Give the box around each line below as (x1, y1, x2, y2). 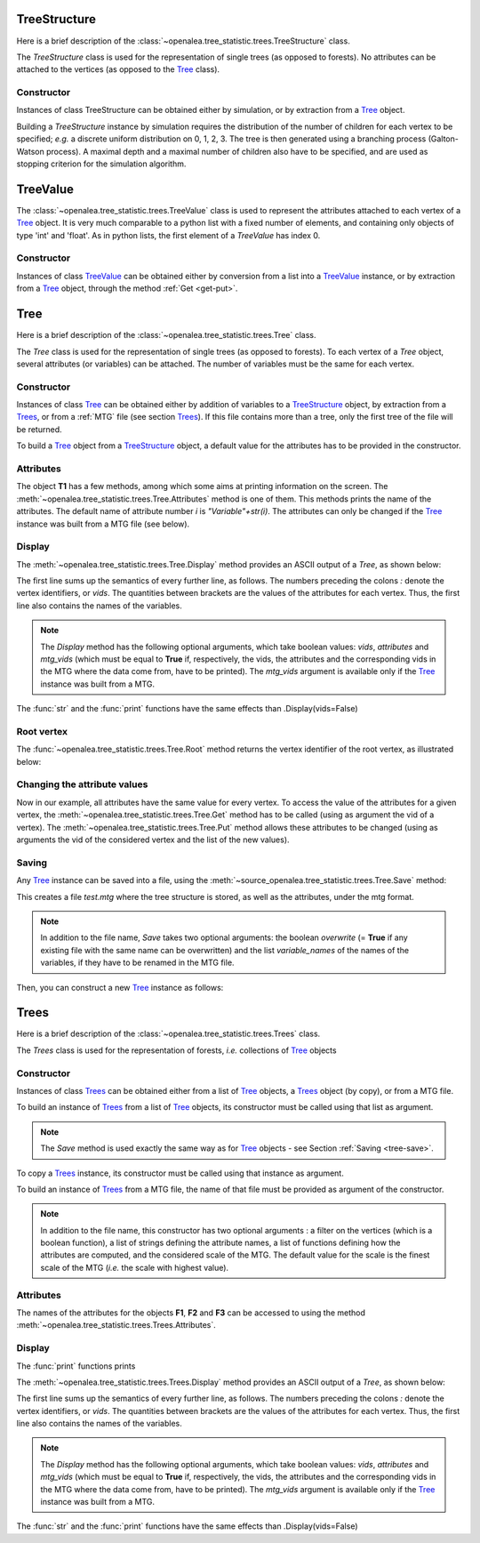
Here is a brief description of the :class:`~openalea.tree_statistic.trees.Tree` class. (16, 330, 316, 341)
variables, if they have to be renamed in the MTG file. (40, 957, 235, 968)
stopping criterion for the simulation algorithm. (16, 158, 187, 169)
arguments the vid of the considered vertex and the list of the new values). (16, 834, 290, 845)
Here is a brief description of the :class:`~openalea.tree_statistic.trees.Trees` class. (16, 1028, 321, 1040)
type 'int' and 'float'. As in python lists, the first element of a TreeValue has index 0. (16, 229, 321, 240)
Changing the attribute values (16, 778, 148, 791)
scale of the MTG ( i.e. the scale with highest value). (40, 1262, 229, 1273)
